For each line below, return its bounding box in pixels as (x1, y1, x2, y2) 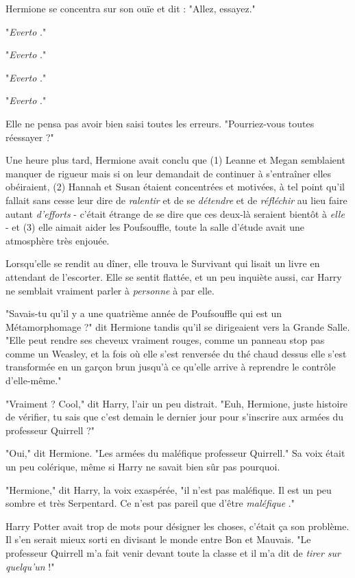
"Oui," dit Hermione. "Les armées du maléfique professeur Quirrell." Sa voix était (5, 446, 345, 460)
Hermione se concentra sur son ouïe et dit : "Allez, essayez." (5, 1, 256, 15)
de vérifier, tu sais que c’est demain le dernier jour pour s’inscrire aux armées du (5, 410, 344, 424)
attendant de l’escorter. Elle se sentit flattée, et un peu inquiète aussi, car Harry (5, 269, 342, 284)
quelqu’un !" (5, 559, 55, 573)
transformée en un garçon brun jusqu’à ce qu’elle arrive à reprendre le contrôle (5, 360, 336, 374)
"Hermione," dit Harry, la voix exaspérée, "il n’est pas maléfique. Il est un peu (5, 482, 332, 497)
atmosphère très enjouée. (5, 233, 110, 247)
